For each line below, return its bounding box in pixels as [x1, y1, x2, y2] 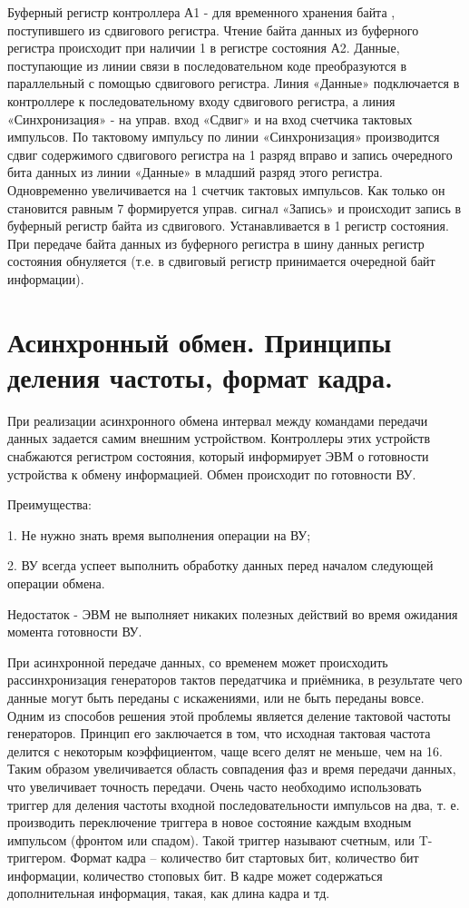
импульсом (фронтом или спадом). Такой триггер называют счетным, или [7, 830, 415, 849]
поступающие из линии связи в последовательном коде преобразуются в [7, 55, 407, 74]
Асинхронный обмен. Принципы [7, 322, 392, 360]
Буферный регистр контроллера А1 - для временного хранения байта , [7, 3, 396, 21]
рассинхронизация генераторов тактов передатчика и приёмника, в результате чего [7, 670, 463, 689]
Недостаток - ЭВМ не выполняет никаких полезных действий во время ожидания [7, 604, 458, 623]
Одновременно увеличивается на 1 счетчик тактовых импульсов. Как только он [7, 180, 445, 199]
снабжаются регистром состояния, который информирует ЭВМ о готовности [7, 447, 429, 465]
